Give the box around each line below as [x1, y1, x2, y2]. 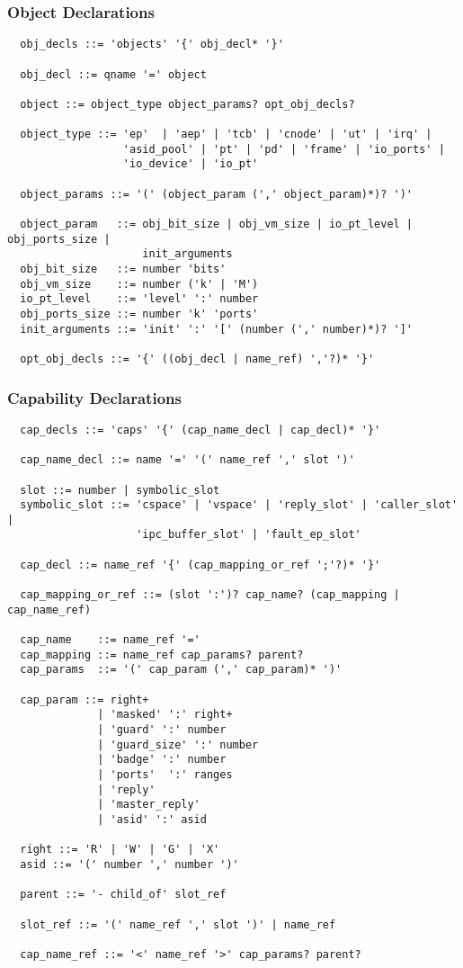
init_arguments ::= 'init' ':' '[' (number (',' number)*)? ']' [20, 322, 414, 336]
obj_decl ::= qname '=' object [20, 67, 207, 81]
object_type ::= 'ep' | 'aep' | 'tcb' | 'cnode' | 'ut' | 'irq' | [20, 128, 432, 141]
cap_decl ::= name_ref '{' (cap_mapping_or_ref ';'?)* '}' [20, 558, 381, 571]
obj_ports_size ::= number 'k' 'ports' [20, 308, 259, 321]
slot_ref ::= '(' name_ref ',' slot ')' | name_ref [20, 918, 336, 931]
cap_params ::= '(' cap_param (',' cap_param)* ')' [20, 663, 343, 677]
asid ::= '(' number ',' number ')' [20, 857, 239, 871]
